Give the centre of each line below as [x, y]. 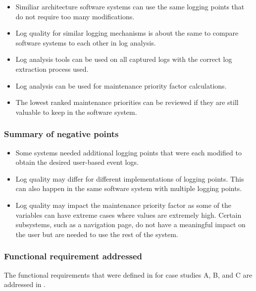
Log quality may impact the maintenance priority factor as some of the [124, 205]
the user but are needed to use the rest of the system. [97, 234]
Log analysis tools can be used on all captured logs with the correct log [124, 59]
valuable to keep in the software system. [76, 112]
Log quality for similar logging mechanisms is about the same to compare [127, 33]
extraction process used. [52, 69]
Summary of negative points [61, 134]
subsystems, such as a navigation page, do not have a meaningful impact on [130, 224]
